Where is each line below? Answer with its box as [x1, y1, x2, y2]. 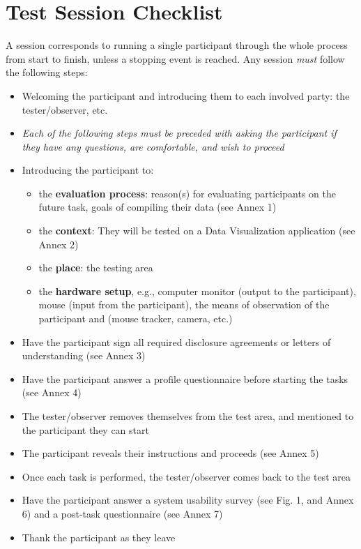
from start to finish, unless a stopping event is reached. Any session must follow [6, 51, 345, 66]
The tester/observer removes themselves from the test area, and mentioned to [22, 409, 354, 423]
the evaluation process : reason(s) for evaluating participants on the [38, 186, 336, 200]
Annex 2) [38, 236, 79, 251]
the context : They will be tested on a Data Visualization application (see [38, 223, 355, 238]
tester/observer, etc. [22, 102, 108, 116]
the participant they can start [22, 422, 149, 437]
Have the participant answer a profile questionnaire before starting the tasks [22, 371, 348, 386]
